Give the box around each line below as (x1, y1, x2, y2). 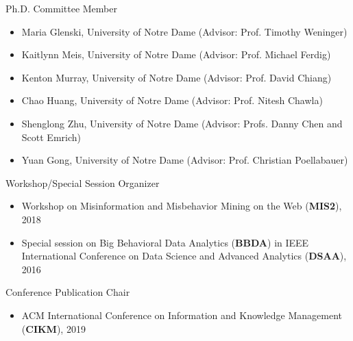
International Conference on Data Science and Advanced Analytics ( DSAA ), (21, 249, 347, 263)
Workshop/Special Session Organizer (5, 175, 160, 190)
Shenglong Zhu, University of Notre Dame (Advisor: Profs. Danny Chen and (21, 116, 343, 130)
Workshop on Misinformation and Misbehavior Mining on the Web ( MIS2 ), (21, 199, 342, 213)
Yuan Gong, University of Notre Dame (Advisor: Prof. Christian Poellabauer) (21, 153, 348, 167)
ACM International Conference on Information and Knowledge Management (21, 307, 342, 322)
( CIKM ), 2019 (21, 321, 86, 336)
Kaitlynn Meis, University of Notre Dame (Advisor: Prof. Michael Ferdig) (21, 47, 331, 62)
